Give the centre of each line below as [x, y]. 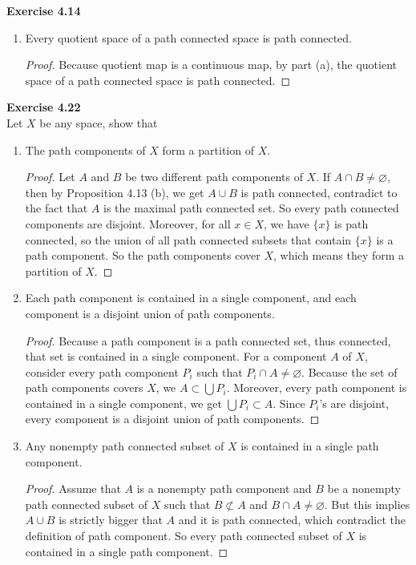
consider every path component [102, 371]
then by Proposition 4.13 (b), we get [115, 192]
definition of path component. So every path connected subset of [184, 536]
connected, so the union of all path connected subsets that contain [188, 239]
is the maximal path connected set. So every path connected [251, 208]
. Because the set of [349, 371]
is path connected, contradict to [319, 192]
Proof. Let [50, 177]
